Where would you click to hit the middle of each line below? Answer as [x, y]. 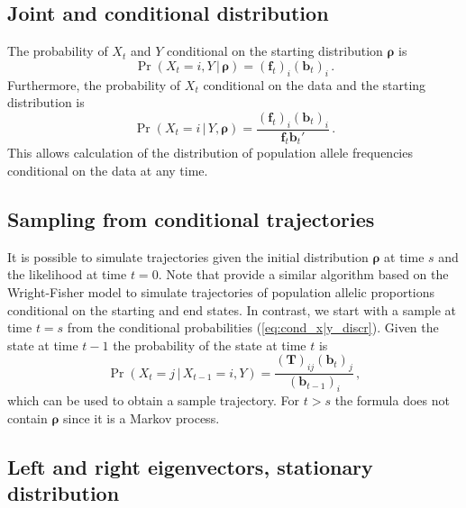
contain [27, 417]
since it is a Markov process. [142, 417]
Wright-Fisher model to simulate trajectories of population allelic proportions [221, 291]
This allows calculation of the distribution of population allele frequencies [210, 153]
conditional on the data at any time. [108, 170]
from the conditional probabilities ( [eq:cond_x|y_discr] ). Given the [253, 327]
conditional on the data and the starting [315, 84]
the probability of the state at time [210, 345]
